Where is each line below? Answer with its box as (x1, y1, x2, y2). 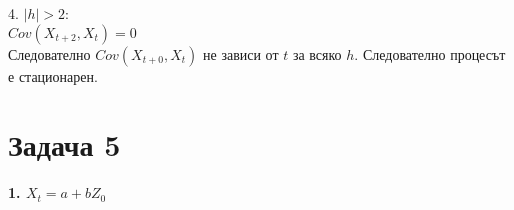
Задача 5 (8, 124, 121, 165)
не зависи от (203, 43, 279, 64)
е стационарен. (8, 65, 98, 86)
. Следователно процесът (354, 43, 506, 64)
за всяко (292, 43, 342, 64)
